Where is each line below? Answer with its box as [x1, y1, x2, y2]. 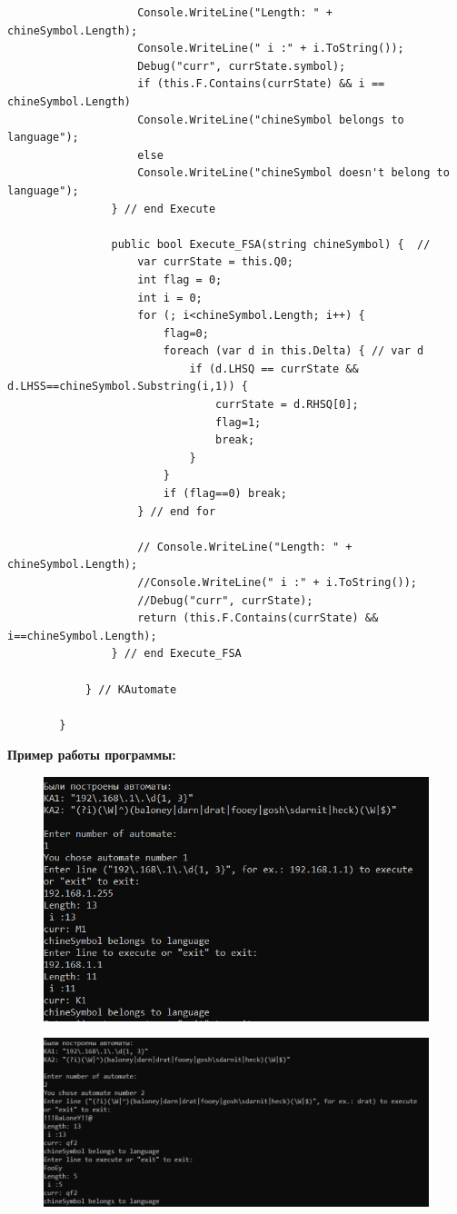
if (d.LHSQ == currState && [189, 362, 359, 375]
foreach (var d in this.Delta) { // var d [163, 344, 424, 358]
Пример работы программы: [7, 745, 176, 764]
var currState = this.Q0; [137, 255, 293, 269]
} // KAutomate [84, 682, 177, 696]
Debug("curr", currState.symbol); [137, 59, 346, 73]
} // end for [137, 504, 216, 518]
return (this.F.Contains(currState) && [137, 612, 379, 625]
